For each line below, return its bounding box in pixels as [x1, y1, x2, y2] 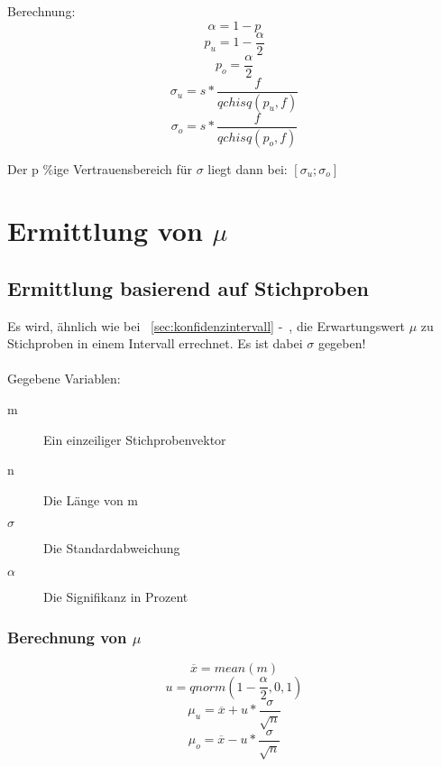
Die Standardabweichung [43, 539, 180, 558]
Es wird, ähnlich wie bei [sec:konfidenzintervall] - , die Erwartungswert [7, 316, 406, 335]
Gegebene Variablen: [7, 369, 121, 388]
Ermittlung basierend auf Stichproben [7, 273, 370, 301]
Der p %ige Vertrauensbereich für [7, 159, 193, 178]
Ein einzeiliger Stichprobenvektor [43, 430, 226, 448]
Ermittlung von [7, 212, 203, 249]
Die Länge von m [43, 490, 138, 509]
